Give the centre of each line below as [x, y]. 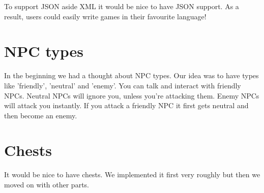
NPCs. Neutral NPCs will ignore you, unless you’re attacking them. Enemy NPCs [132, 95]
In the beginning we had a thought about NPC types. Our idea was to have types [131, 75]
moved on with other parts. [47, 184]
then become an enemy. [41, 115]
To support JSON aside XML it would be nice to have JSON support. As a [122, 6]
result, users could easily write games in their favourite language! [105, 16]
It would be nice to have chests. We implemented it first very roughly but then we [132, 174]
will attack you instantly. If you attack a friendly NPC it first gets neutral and [126, 105]
